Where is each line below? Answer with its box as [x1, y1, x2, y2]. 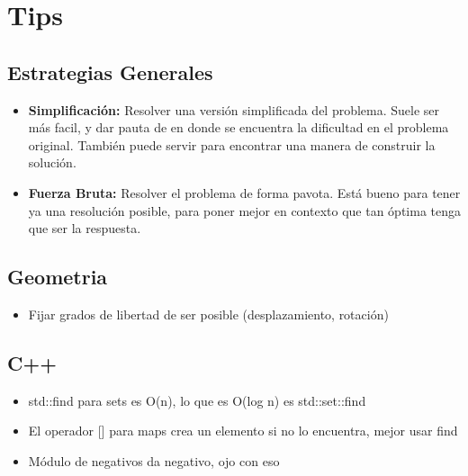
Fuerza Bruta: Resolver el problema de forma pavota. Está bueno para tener [28, 183, 461, 202]
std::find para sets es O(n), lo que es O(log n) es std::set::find [28, 391, 366, 409]
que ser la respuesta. [28, 219, 141, 238]
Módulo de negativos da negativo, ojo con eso [28, 451, 280, 470]
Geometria [7, 263, 108, 291]
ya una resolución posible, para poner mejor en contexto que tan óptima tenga [28, 201, 462, 220]
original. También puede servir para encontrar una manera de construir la [28, 135, 436, 154]
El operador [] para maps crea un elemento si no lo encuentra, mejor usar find [28, 421, 458, 440]
